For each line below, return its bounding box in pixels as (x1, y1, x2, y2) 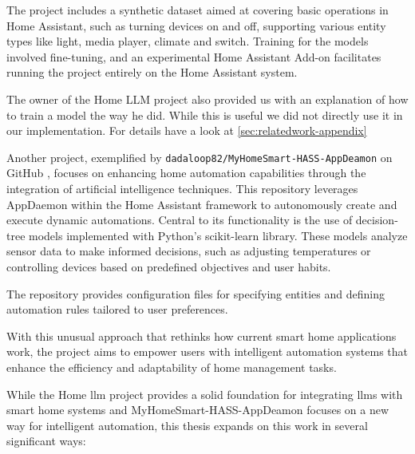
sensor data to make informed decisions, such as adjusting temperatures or (6, 243, 371, 259)
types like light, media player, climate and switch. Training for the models (6, 33, 369, 49)
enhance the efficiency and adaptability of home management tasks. (6, 358, 337, 375)
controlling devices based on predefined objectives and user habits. (6, 258, 331, 274)
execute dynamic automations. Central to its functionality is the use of (6, 211, 353, 228)
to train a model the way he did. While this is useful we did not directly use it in (6, 106, 403, 123)
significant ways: (6, 432, 86, 449)
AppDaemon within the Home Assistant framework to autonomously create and (6, 195, 397, 212)
